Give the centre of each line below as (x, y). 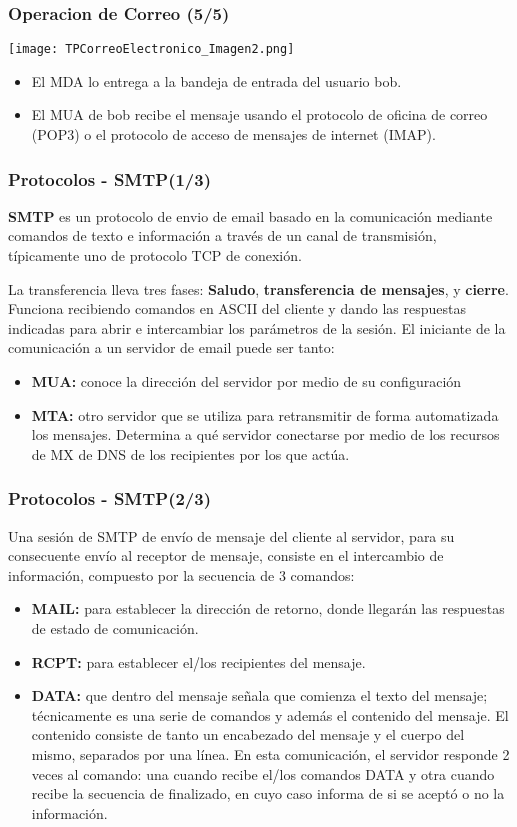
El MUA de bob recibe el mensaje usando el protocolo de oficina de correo (259, 114)
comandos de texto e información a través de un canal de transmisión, (222, 235)
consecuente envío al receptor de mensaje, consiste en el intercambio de (226, 555)
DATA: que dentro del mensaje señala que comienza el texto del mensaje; (259, 695)
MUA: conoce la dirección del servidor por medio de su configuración (246, 381)
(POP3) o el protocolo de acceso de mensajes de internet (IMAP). (233, 134)
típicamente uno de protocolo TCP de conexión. (155, 255)
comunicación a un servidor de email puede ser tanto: (171, 347)
